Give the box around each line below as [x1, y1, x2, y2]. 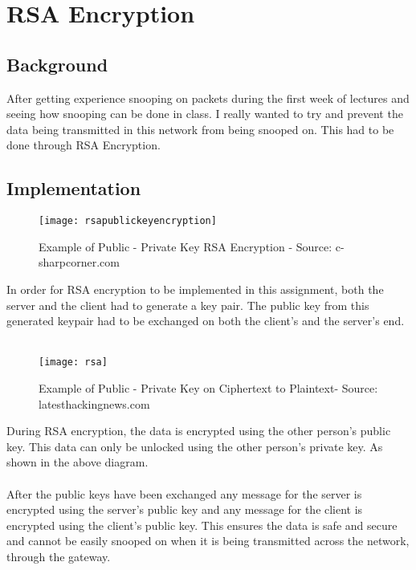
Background [6, 51, 108, 76]
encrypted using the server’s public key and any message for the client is [6, 501, 363, 518]
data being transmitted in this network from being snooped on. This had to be [6, 120, 394, 137]
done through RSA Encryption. [6, 136, 161, 153]
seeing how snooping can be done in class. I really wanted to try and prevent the [6, 105, 403, 122]
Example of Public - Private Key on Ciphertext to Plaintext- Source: [39, 380, 378, 397]
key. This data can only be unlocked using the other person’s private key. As [6, 438, 383, 454]
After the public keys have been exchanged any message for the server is [6, 485, 362, 502]
